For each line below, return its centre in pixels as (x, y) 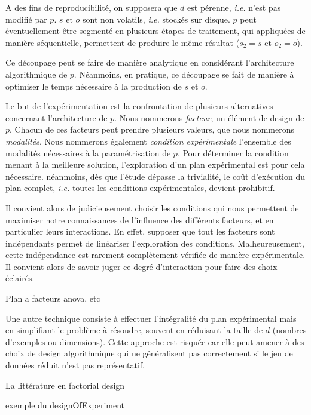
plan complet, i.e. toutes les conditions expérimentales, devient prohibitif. (140, 188)
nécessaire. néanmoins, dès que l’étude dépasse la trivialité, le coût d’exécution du (155, 176)
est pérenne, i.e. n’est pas (234, 7)
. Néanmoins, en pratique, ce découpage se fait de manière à (184, 74)
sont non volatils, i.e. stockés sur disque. (156, 19)
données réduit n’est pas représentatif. (75, 365)
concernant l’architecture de (57, 117)
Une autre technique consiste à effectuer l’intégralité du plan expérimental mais (151, 318)
